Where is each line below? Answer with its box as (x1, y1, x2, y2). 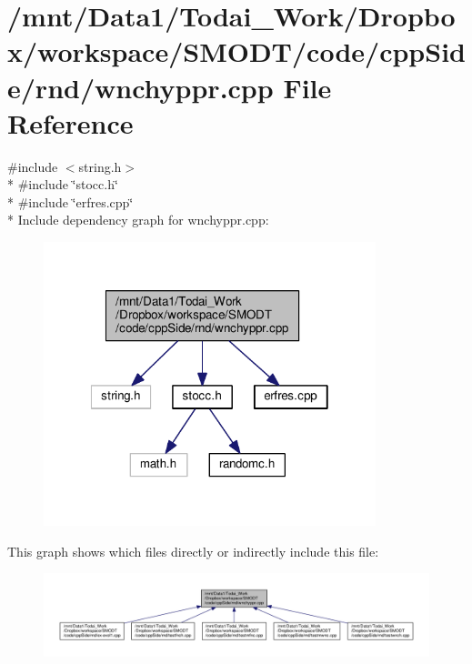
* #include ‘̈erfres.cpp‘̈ (7, 192, 134, 211)
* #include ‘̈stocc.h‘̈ (7, 175, 118, 194)
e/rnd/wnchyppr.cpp (7, 68, 274, 106)
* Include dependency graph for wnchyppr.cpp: (7, 210, 269, 229)
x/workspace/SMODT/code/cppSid (7, 33, 466, 70)
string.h (78, 156, 122, 176)
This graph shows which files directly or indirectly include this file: (7, 541, 379, 560)
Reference (7, 104, 134, 141)
